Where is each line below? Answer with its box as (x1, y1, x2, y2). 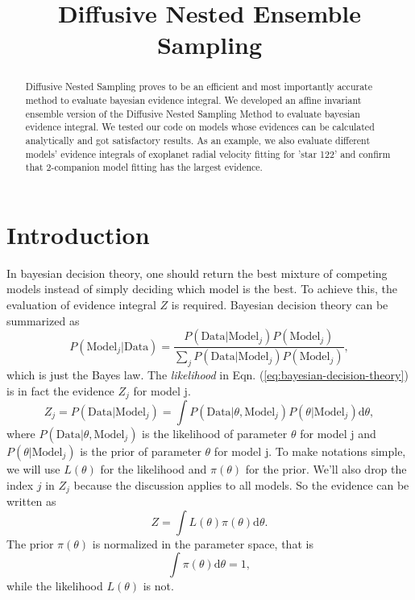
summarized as (6, 312, 80, 329)
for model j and (300, 424, 376, 441)
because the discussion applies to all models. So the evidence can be (73, 476, 409, 493)
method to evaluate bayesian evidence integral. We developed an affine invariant (25, 93, 362, 107)
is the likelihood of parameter (142, 424, 288, 441)
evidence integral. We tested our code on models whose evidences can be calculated (25, 120, 375, 134)
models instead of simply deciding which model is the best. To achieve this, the (6, 280, 397, 297)
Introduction (6, 217, 150, 250)
